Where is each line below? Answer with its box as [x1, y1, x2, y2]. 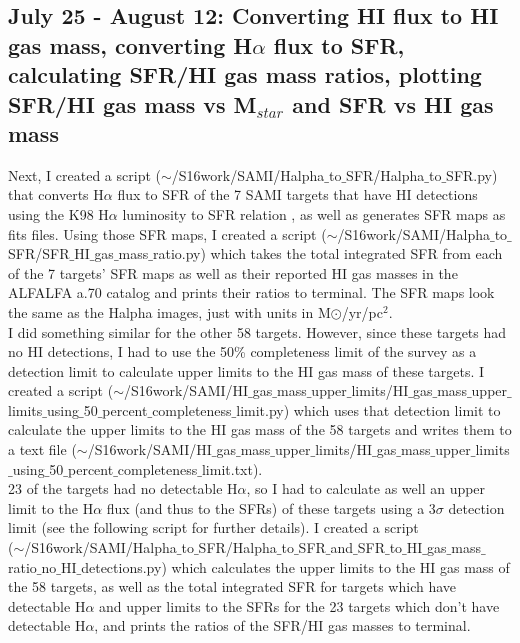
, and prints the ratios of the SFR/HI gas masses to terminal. [94, 615, 471, 636]
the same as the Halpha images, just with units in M [8, 301, 331, 322]
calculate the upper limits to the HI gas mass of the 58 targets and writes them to [8, 419, 512, 440]
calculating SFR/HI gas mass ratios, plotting [8, 59, 482, 90]
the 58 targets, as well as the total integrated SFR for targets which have [8, 576, 457, 597]
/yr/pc [341, 301, 383, 322]
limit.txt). [201, 458, 263, 479]
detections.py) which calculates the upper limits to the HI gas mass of [81, 556, 510, 577]
